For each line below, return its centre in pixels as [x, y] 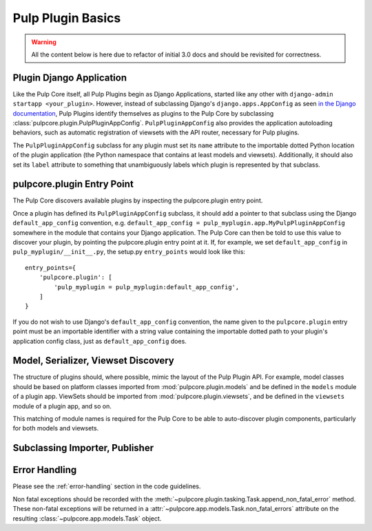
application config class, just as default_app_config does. [100, 341]
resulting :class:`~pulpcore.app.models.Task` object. [87, 518]
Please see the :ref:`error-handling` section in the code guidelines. [107, 486]
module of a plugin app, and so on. [62, 406]
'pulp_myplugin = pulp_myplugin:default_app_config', [147, 287]
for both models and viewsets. [56, 428]
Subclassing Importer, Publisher [83, 448]
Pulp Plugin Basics [67, 18]
